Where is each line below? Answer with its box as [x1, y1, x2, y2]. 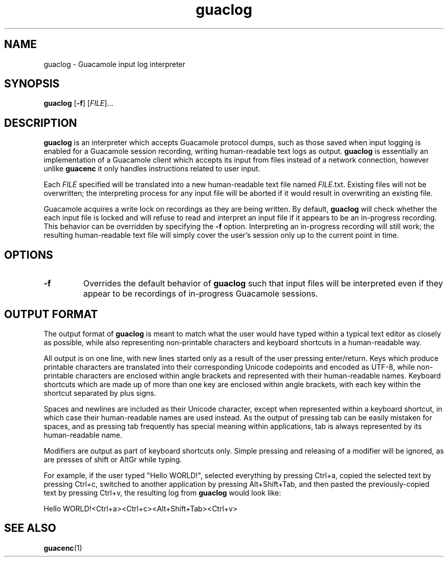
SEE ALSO [4, 522, 56, 535]
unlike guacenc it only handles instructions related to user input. [43, 164, 260, 173]
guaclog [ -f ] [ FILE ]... [43, 99, 114, 108]
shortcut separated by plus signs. [43, 388, 156, 397]
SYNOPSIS [4, 77, 60, 91]
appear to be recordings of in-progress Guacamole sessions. [83, 288, 318, 299]
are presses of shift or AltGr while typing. [43, 455, 182, 464]
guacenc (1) [43, 543, 82, 552]
